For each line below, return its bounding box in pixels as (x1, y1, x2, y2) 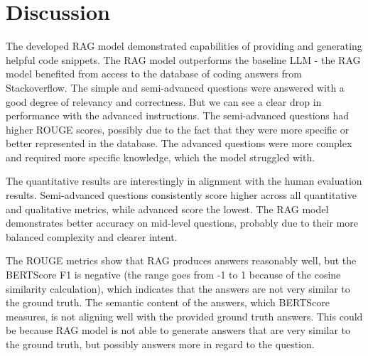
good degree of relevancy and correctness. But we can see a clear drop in (6, 94, 322, 109)
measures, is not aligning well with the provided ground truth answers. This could (6, 308, 363, 323)
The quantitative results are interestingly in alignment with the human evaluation (6, 173, 362, 188)
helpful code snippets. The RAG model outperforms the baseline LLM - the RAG (6, 52, 361, 67)
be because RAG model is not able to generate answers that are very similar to (6, 323, 350, 338)
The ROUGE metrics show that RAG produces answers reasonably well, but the (6, 253, 357, 268)
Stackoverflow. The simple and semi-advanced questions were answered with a (6, 80, 345, 95)
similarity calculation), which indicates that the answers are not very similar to (6, 281, 350, 296)
